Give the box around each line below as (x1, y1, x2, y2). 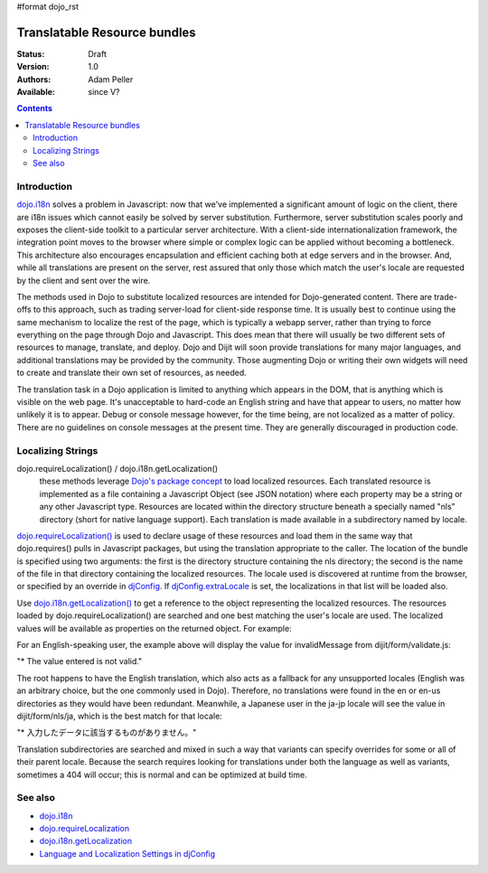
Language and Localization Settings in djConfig (39, 848, 216, 859)
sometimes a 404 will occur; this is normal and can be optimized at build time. (16, 769, 307, 780)
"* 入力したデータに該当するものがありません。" (16, 727, 197, 738)
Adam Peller (88, 73, 134, 85)
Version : (16, 61, 50, 72)
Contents (16, 103, 53, 114)
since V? (88, 87, 120, 98)
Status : (16, 48, 45, 59)
